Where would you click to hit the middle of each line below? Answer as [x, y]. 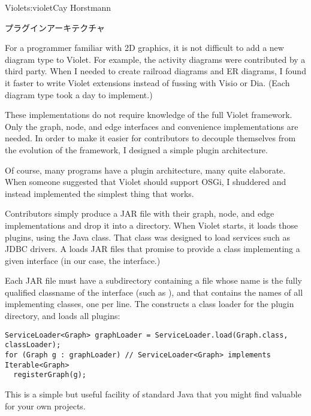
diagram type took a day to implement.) [79, 94]
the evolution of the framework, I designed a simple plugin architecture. [136, 149]
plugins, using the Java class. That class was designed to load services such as [147, 237]
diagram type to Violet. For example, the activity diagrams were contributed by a [155, 59]
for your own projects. [45, 406]
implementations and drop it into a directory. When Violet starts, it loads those [152, 225]
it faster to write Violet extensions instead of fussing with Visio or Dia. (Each [147, 82]
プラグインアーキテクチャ [55, 27]
